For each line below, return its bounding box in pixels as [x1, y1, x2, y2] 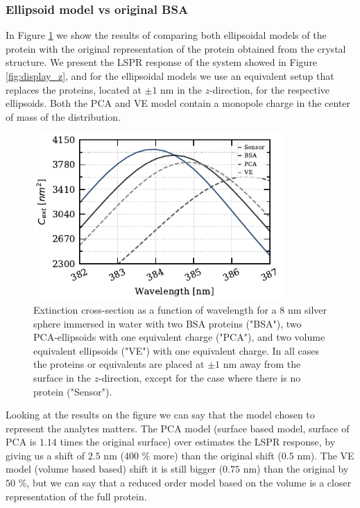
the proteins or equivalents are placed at [33, 357, 205, 371]
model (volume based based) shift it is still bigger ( [6, 462, 223, 476]
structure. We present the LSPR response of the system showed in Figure [6, 55, 318, 69]
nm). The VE [297, 448, 354, 462]
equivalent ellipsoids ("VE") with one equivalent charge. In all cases [33, 343, 319, 357]
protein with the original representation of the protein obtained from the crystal [6, 41, 346, 56]
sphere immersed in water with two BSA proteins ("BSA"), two [33, 316, 302, 330]
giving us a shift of [6, 448, 85, 462]
